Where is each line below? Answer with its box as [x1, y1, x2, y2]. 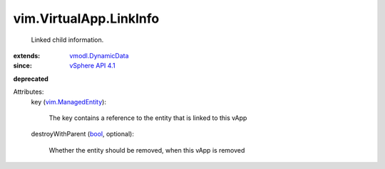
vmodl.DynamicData [69, 51, 129, 60]
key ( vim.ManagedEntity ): [31, 97, 107, 106]
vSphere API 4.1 [69, 61, 115, 70]
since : [13, 61, 32, 70]
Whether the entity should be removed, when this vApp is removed [48, 146, 245, 154]
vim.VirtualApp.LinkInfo [13, 11, 160, 26]
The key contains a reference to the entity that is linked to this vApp [48, 114, 247, 122]
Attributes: [13, 87, 44, 96]
